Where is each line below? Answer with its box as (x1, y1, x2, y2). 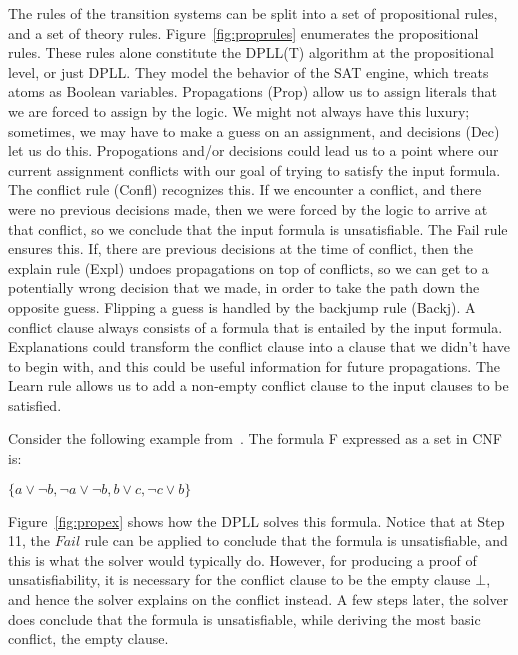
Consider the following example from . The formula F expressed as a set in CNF (8, 428, 503, 449)
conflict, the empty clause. (8, 628, 169, 649)
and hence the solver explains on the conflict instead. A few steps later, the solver (8, 589, 509, 610)
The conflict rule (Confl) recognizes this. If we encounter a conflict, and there (8, 179, 482, 200)
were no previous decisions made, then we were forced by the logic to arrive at (8, 198, 488, 219)
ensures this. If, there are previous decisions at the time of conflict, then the (8, 238, 473, 259)
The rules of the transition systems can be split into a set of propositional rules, (8, 3, 498, 23)
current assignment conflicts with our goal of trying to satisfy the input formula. (8, 159, 501, 180)
